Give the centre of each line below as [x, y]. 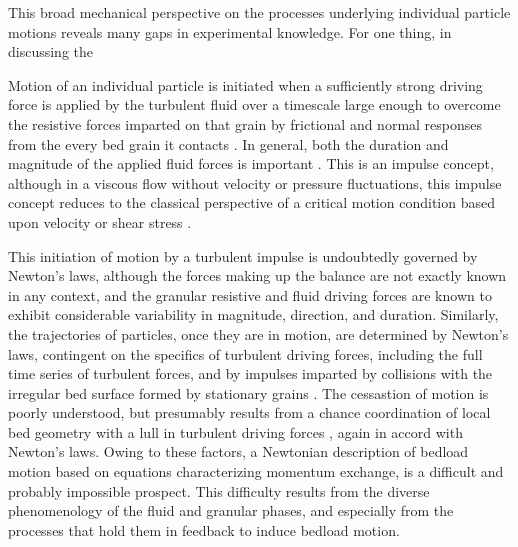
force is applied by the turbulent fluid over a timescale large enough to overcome [254, 104]
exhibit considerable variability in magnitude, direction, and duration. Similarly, [253, 314]
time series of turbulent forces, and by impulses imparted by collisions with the [250, 373]
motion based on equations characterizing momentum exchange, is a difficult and [256, 471]
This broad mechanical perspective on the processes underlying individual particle [259, 12]
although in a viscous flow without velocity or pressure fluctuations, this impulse [255, 182]
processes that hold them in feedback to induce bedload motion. [204, 529]
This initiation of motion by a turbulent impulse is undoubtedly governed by [243, 255]
